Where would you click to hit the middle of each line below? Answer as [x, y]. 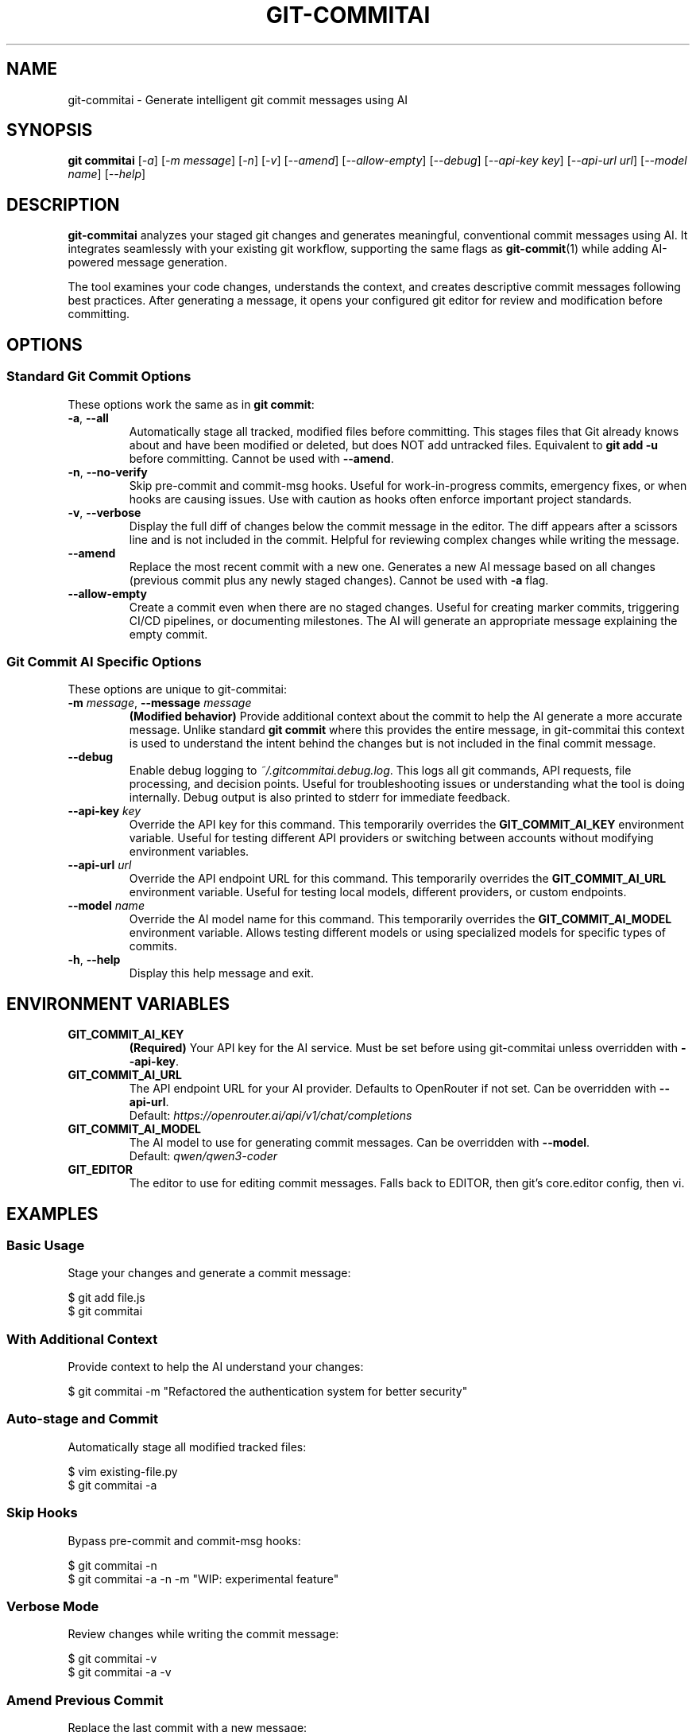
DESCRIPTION [63, 204]
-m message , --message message [160, 703]
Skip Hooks [42, 1513]
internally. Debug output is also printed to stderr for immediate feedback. [320, 798]
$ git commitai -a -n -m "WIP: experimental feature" [203, 1579]
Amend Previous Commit [85, 1700]
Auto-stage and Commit [82, 1419]
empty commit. [168, 634]
